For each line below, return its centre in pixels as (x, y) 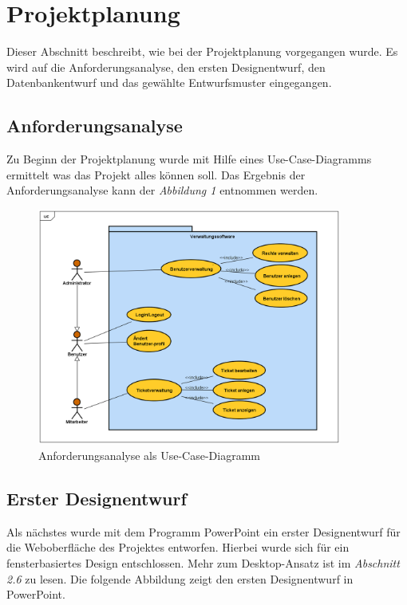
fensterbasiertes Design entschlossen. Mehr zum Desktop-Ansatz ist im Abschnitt (203, 562)
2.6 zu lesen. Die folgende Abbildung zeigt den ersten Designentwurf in (180, 578)
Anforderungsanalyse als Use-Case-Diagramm (149, 455)
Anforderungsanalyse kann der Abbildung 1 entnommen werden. (162, 190)
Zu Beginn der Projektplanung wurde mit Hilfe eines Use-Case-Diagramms (189, 159)
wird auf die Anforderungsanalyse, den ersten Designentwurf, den (166, 67)
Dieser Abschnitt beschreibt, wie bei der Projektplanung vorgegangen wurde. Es (202, 51)
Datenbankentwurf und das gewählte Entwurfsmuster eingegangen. (169, 82)
